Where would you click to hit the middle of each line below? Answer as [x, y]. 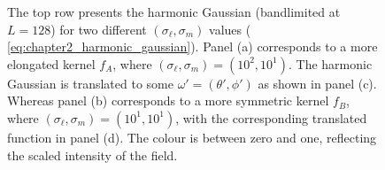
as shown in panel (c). [317, 83]
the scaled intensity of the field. [92, 155]
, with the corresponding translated [271, 117]
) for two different [99, 29]
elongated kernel [51, 63]
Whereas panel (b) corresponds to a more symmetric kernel [168, 100]
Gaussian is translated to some [90, 83]
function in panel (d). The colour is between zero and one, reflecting [192, 137]
